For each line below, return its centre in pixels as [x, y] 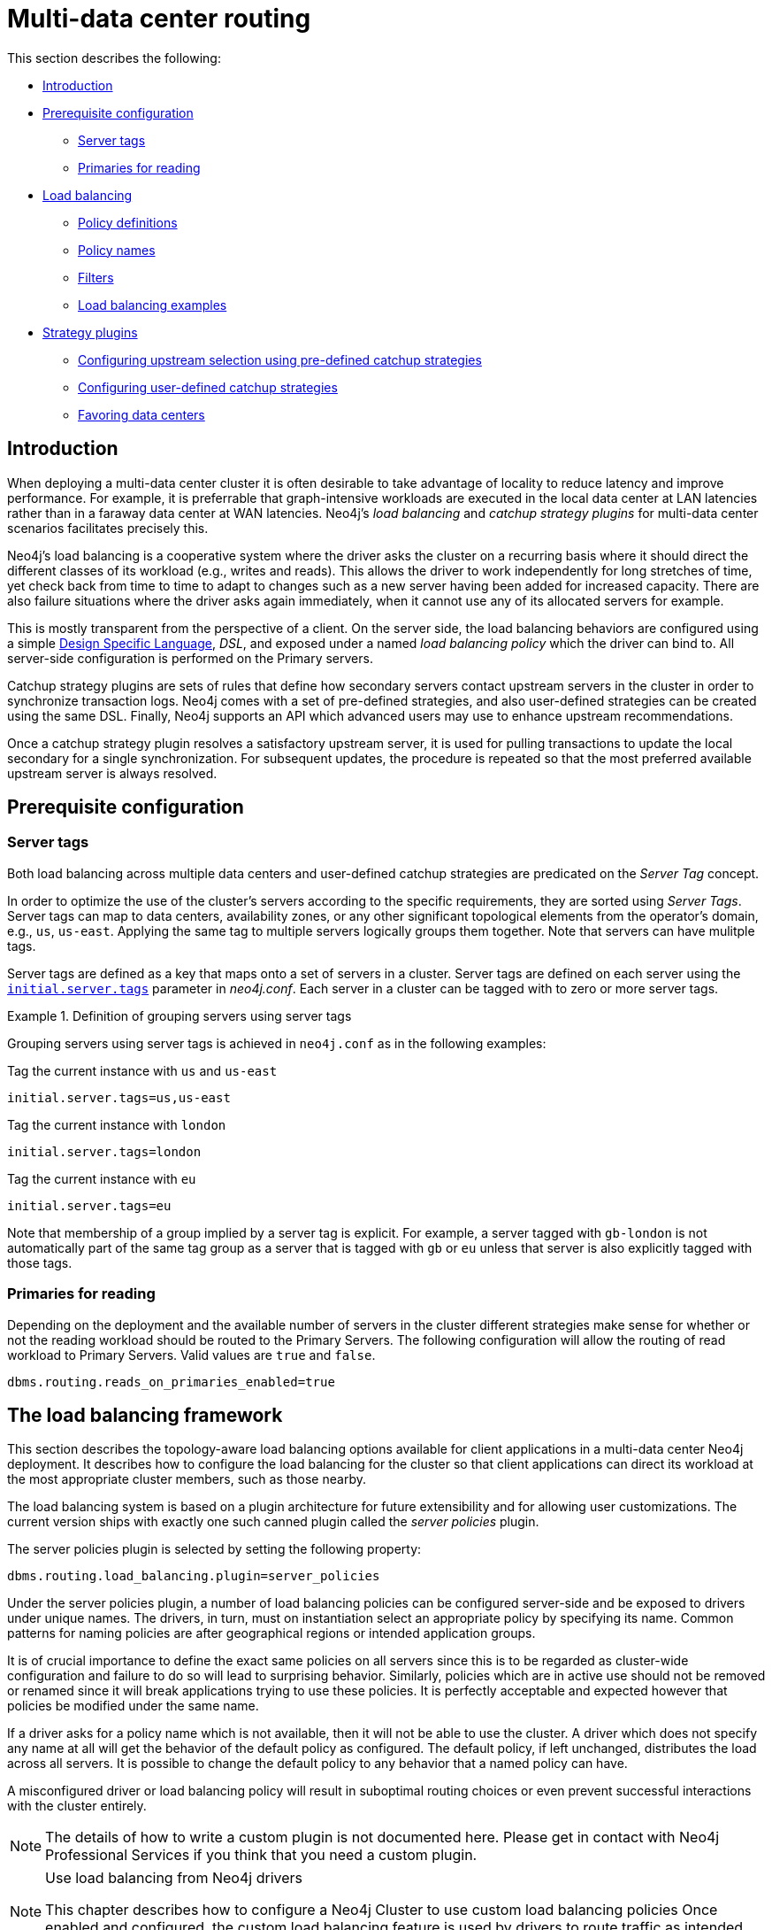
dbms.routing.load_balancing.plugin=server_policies [194, 1576]
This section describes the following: [114, 58]
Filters [96, 277]
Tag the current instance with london [117, 1124]
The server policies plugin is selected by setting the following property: [214, 1549]
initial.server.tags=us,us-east [119, 1097]
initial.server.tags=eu [89, 1205]
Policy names [117, 250]
